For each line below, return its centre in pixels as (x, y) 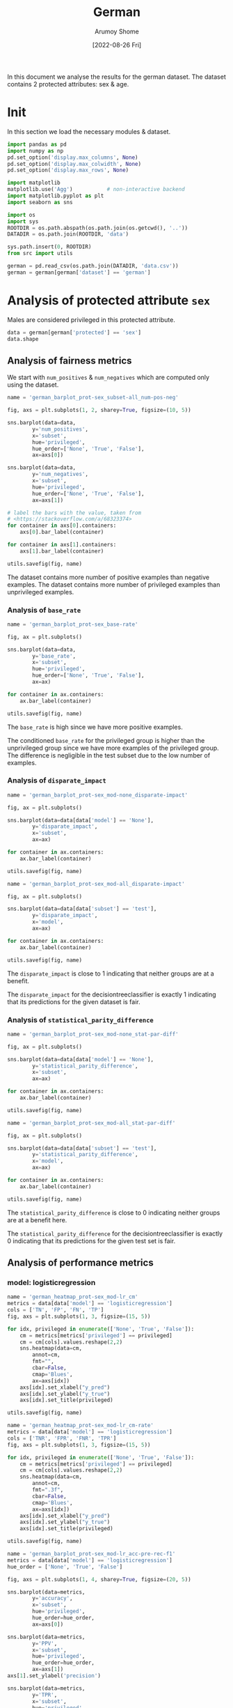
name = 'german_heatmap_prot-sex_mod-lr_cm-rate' (81, 1426)
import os (22, 215)
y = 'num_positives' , (61, 429)
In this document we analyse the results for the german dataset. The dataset (116, 77)
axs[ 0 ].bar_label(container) (62, 532)
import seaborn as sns (40, 202)
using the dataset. (33, 385)
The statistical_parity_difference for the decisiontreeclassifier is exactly (115, 1233)
